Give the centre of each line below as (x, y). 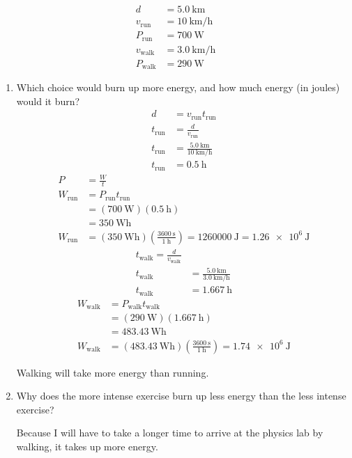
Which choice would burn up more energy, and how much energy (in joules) (178, 87)
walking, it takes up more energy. (87, 446)
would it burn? (48, 101)
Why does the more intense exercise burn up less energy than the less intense (181, 396)
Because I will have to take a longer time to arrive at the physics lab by (170, 433)
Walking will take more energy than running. (113, 372)
